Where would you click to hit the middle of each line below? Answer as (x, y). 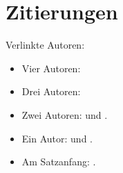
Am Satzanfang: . (59, 162)
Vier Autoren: (51, 68)
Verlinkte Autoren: (45, 45)
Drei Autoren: (51, 91)
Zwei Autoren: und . (65, 114)
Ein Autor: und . (57, 138)
